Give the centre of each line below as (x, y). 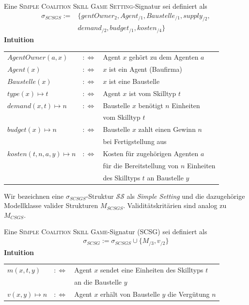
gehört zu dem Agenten (164, 57)
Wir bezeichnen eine (34, 196)
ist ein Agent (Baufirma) (146, 69)
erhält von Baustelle (130, 294)
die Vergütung (189, 294)
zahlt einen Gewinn (167, 129)
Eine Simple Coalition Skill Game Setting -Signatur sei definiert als (106, 6)
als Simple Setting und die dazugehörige (186, 196)
